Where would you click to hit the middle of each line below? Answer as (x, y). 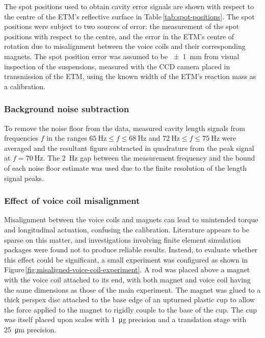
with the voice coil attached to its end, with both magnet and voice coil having (127, 279)
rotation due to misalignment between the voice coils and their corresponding (125, 46)
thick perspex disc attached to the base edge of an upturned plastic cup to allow (129, 300)
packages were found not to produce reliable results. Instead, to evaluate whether (131, 250)
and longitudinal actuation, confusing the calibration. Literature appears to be (127, 229)
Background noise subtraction (67, 109)
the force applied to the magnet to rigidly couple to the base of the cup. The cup (130, 309)
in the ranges (67, 138)
